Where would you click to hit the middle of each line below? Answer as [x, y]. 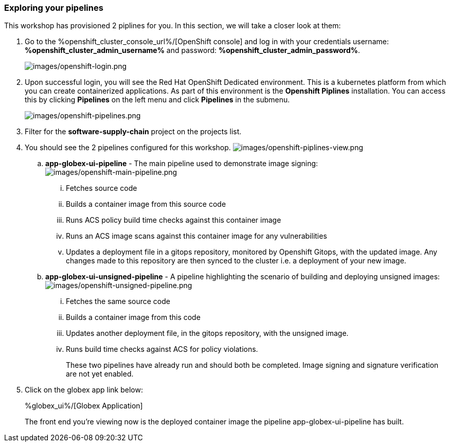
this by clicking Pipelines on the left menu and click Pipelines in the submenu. [157, 100]
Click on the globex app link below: [84, 390]
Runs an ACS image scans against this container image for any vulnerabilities [196, 236]
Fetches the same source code [118, 301]
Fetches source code [102, 188]
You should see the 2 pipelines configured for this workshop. [128, 148]
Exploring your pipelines [54, 8]
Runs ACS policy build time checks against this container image [174, 220]
